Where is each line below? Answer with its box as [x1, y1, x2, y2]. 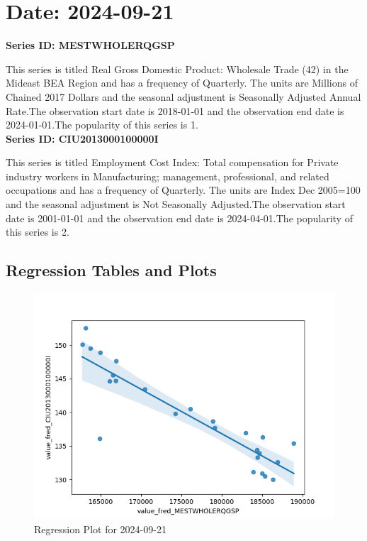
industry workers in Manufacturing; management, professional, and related [6, 168, 329, 183]
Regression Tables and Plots [6, 259, 217, 281]
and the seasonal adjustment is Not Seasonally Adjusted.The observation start [6, 197, 346, 212]
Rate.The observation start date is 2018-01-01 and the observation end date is [6, 103, 344, 118]
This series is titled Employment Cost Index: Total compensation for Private [6, 155, 339, 170]
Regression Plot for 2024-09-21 [34, 521, 166, 536]
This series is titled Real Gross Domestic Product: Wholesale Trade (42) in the [6, 61, 349, 76]
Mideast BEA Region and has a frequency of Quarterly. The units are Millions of [6, 75, 358, 90]
